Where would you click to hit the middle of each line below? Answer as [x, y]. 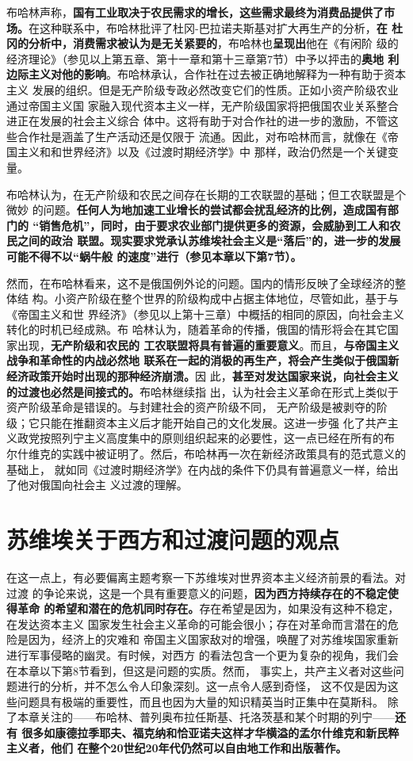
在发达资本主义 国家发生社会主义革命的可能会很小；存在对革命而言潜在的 [197, 623]
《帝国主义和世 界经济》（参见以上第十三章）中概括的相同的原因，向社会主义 [205, 314]
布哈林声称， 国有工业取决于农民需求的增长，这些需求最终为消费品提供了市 [201, 12]
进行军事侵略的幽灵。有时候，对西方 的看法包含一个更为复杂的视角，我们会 [203, 654]
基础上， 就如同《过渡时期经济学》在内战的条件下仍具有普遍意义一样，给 [197, 469]
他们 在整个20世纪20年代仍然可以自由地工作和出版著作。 [199, 748]
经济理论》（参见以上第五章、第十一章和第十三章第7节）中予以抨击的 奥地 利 [203, 58]
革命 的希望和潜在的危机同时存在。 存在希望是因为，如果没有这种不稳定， [208, 608]
